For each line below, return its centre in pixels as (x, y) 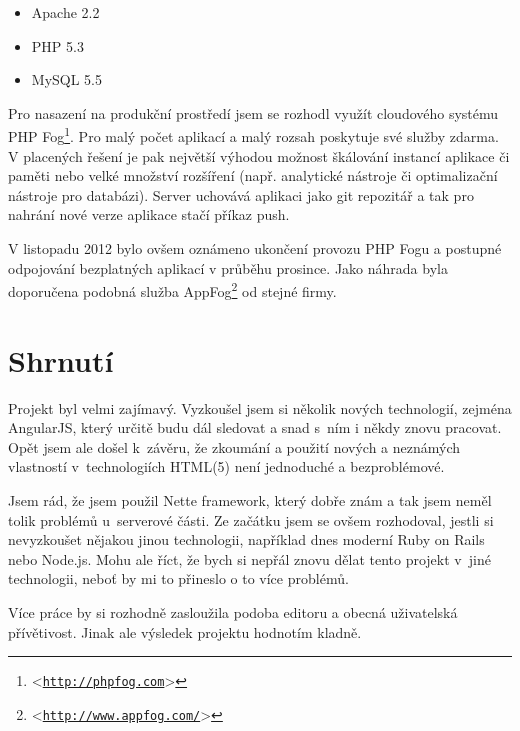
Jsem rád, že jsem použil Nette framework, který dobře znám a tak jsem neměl (250, 499)
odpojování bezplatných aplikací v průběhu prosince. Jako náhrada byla (228, 267)
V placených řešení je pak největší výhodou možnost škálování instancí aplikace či (259, 155)
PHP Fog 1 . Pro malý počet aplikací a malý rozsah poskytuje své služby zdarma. (253, 135)
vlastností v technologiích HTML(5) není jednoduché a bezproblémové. (226, 466)
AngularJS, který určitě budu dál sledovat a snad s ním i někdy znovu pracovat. (255, 427)
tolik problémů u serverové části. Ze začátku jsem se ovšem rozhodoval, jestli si (251, 519)
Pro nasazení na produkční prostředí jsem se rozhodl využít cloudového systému (253, 112)
